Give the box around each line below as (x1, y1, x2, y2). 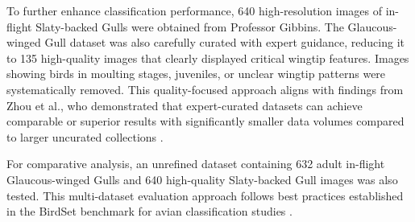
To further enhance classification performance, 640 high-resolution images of (6, 2, 383, 18)
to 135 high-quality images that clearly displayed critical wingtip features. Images (6, 49, 409, 66)
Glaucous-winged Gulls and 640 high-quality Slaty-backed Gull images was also (6, 171, 398, 187)
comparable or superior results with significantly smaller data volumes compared (6, 113, 405, 129)
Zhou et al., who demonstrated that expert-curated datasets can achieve (6, 97, 363, 113)
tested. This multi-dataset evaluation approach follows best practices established (6, 187, 404, 203)
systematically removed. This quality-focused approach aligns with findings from (6, 80, 404, 97)
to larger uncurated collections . (6, 128, 164, 145)
